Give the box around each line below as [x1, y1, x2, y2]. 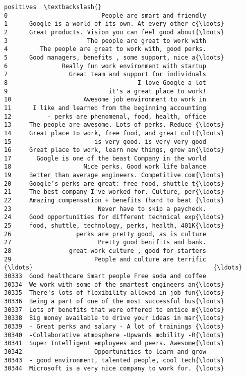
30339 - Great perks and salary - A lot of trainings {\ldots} [4, 323, 224, 330]
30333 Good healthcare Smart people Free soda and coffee [4, 273, 206, 280]
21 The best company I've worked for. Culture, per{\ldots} [4, 188, 224, 196]
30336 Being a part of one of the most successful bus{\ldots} [4, 297, 224, 305]
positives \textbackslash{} [4, 4, 102, 11]
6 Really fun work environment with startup [4, 62, 206, 70]
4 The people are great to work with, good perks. [4, 45, 206, 53]
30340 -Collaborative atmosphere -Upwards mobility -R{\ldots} [4, 331, 224, 339]
